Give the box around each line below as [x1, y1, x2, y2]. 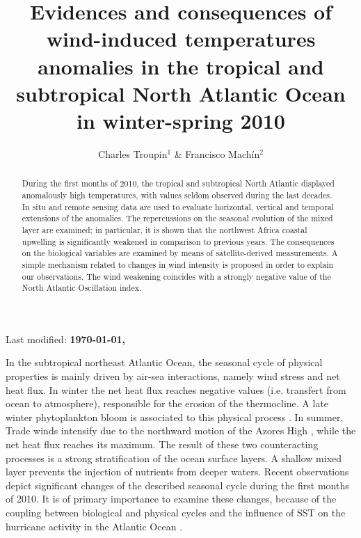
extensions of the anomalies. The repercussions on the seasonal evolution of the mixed [22, 212, 333, 224]
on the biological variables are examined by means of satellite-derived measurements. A [22, 247, 338, 259]
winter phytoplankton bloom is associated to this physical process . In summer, [6, 409, 344, 424]
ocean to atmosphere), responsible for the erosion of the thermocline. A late [6, 396, 329, 411]
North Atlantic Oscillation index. [22, 282, 142, 294]
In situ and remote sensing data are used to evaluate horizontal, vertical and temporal [22, 200, 335, 212]
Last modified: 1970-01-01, [6, 331, 126, 346]
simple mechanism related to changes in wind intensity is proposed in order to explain [22, 258, 334, 270]
